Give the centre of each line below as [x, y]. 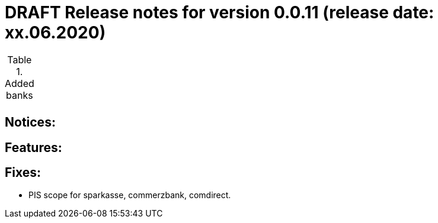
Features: [33, 147]
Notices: [30, 122]
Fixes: [23, 173]
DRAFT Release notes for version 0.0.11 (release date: [220, 12]
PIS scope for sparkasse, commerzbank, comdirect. [130, 195]
